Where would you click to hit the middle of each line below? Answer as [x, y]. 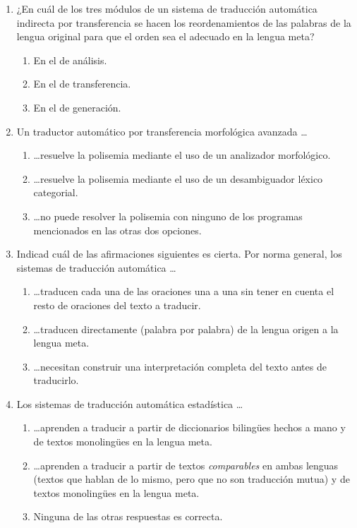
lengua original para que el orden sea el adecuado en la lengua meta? [165, 36]
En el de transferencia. [82, 84]
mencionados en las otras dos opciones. [117, 230]
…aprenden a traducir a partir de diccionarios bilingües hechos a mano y [189, 427]
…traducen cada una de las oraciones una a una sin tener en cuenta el [184, 291]
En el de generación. [77, 107]
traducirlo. [56, 380]
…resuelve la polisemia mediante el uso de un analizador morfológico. [182, 155]
